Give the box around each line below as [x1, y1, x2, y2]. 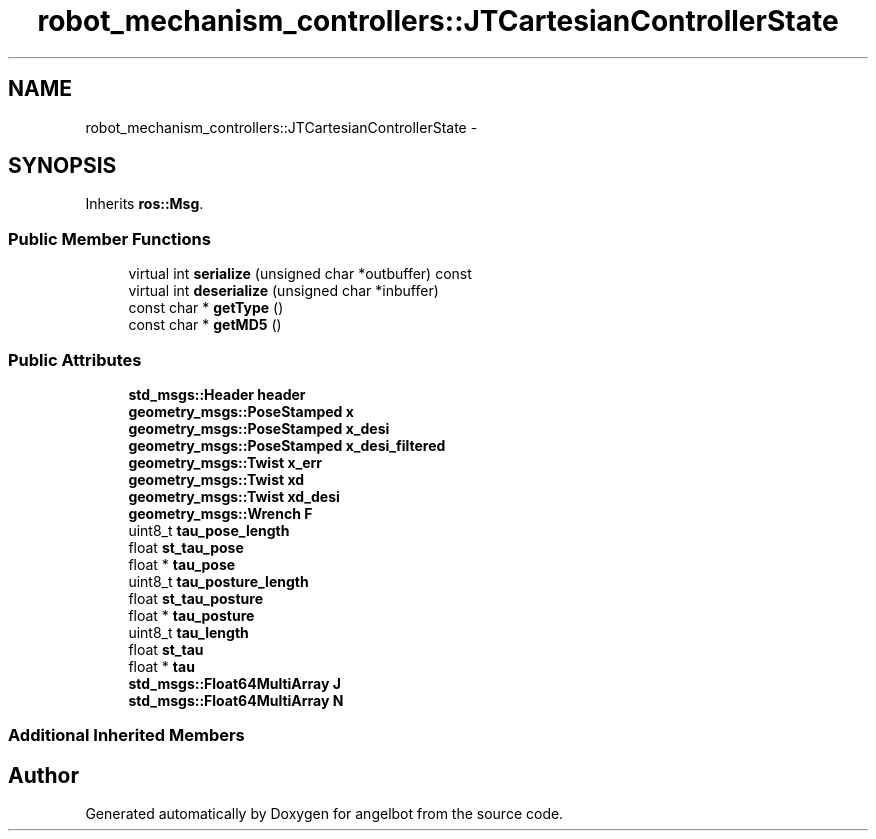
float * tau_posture [128, 606, 255, 624]
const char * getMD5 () [128, 316, 282, 334]
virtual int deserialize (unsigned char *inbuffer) [128, 282, 439, 300]
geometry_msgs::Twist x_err [128, 453, 323, 471]
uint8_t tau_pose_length [128, 521, 290, 539]
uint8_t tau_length [128, 623, 249, 641]
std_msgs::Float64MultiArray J [128, 674, 341, 692]
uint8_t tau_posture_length [128, 572, 309, 590]
